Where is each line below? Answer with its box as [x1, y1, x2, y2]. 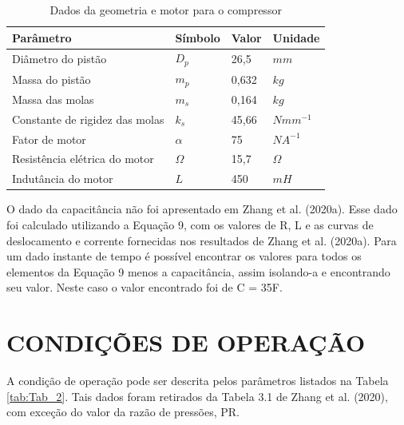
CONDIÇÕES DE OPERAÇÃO [6, 326, 366, 359]
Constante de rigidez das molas [12, 110, 164, 127]
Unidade [272, 29, 320, 46]
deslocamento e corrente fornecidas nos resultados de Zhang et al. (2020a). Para [6, 232, 397, 248]
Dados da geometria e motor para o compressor [50, 2, 282, 18]
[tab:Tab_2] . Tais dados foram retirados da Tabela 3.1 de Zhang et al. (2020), [6, 387, 388, 404]
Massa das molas [12, 90, 94, 107]
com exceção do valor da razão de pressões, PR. [6, 403, 240, 420]
